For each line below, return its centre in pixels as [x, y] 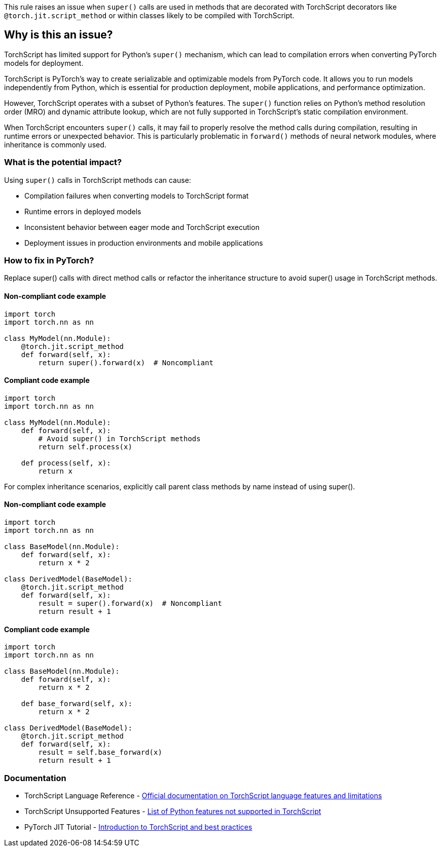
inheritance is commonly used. [55, 144]
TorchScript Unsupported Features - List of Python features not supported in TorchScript [173, 811]
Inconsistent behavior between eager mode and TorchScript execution [142, 227]
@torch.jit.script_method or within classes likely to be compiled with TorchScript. [149, 15]
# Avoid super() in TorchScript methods [119, 438]
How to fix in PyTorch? [49, 260]
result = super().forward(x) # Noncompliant [130, 603]
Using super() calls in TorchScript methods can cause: [98, 180]
